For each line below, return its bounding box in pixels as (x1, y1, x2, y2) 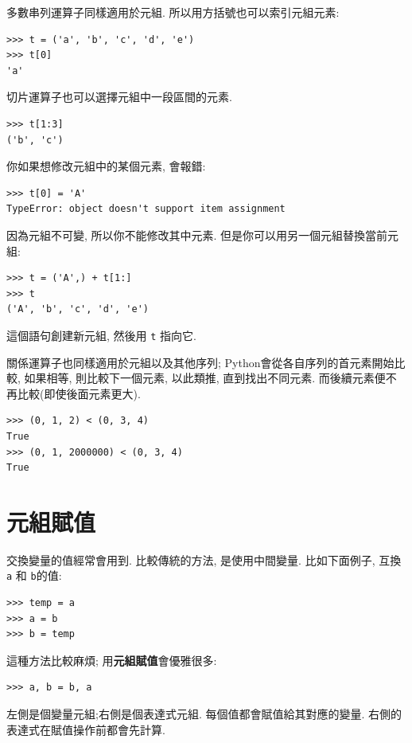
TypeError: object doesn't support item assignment (6, 203, 286, 215)
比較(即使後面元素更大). (17, 385, 141, 401)
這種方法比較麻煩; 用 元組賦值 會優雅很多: (6, 651, 217, 668)
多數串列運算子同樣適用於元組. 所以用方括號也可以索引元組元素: (6, 4, 340, 20)
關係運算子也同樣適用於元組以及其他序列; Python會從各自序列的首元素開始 (6, 354, 395, 370)
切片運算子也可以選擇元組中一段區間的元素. (6, 88, 232, 105)
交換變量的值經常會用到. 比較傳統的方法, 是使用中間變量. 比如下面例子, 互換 (6, 551, 402, 568)
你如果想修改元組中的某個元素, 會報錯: (6, 158, 206, 174)
